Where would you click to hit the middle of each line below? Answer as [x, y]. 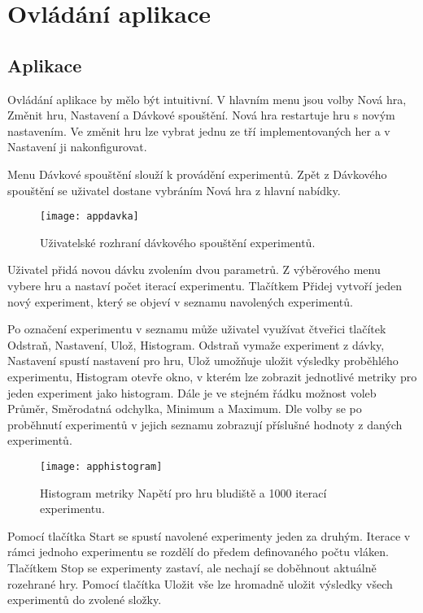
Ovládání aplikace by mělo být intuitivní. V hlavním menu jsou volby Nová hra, [207, 99]
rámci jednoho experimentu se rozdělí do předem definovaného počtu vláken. [198, 552]
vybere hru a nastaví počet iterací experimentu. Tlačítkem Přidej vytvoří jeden [205, 285]
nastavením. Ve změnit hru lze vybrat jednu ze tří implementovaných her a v [199, 130]
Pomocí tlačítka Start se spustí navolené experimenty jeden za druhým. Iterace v [209, 535]
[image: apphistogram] [101, 466]
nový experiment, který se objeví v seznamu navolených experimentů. [180, 301]
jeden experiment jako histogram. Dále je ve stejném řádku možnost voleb [192, 392]
